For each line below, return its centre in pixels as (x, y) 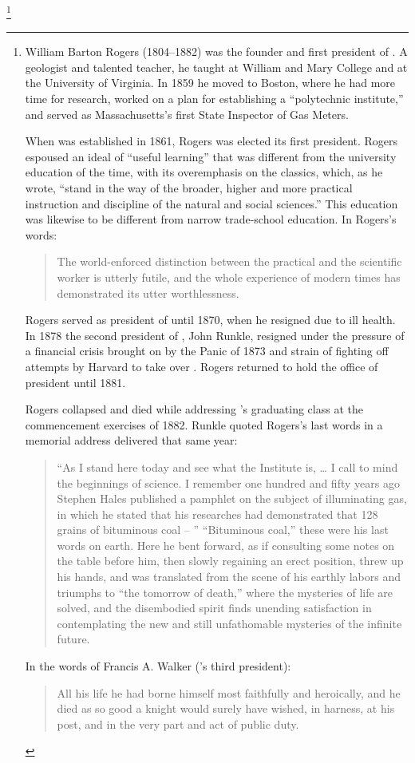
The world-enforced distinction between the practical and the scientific (229, 261)
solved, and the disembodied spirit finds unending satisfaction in (214, 608)
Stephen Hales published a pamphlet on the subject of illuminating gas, (232, 498)
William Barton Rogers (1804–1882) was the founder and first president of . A (216, 51)
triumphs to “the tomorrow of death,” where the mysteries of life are (225, 592)
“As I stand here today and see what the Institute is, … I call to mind (227, 466)
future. (73, 639)
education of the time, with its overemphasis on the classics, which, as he (204, 172)
